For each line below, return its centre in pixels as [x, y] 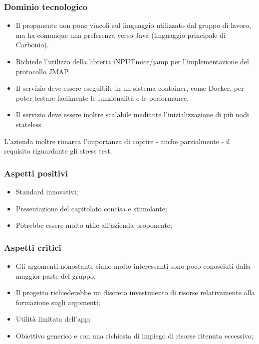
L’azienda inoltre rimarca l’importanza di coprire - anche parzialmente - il [117, 141]
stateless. [29, 124]
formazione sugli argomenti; [58, 302]
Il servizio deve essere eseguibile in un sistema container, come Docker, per [130, 88]
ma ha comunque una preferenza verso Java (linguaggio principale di [121, 35]
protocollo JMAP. [43, 71]
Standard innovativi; [47, 191]
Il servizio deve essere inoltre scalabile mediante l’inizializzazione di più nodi [132, 114]
